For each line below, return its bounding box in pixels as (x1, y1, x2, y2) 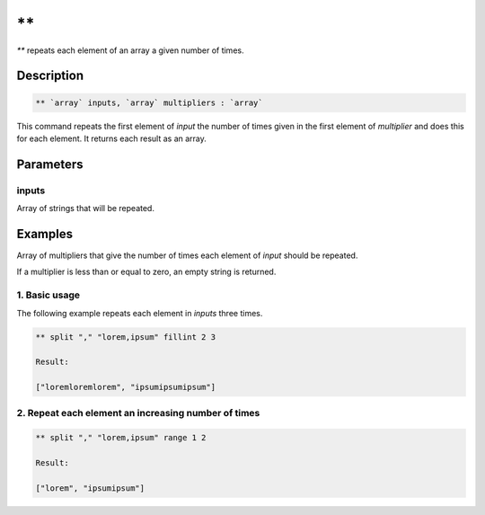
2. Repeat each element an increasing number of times (16, 407, 260, 420)
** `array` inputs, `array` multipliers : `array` (35, 97, 264, 108)
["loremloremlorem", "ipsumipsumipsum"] (35, 382, 216, 393)
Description (16, 68, 84, 84)
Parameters (16, 156, 84, 172)
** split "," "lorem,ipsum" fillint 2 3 (35, 332, 216, 342)
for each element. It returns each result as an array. (16, 133, 207, 144)
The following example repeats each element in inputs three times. (16, 307, 263, 318)
